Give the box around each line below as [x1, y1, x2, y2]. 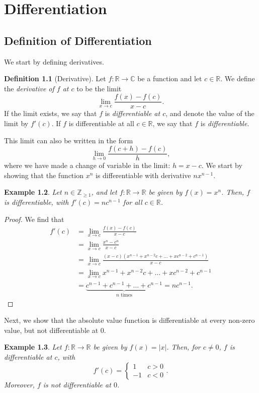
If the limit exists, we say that [4, 108, 97, 119]
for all [123, 197, 142, 207]
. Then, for [166, 342, 201, 352]
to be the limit [76, 83, 122, 93]
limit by [4, 118, 29, 129]
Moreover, [4, 379, 35, 389]
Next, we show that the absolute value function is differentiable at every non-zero [4, 315, 255, 325]
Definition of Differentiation [4, 32, 152, 48]
